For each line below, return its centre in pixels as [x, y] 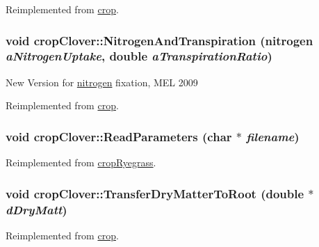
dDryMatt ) [36, 209]
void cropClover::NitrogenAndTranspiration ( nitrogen [159, 40]
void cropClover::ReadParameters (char [119, 136]
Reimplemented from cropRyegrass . [81, 162]
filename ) [273, 136]
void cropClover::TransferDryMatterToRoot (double [155, 193]
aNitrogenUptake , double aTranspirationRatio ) [139, 56]
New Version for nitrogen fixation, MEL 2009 [102, 82]
